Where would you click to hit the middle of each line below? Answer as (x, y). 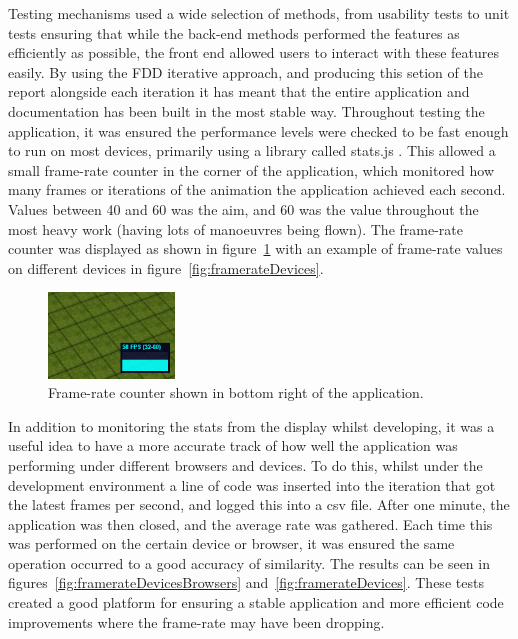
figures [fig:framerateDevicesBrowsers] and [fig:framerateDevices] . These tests (246, 582)
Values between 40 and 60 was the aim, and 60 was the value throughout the (243, 208)
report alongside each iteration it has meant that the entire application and (239, 91)
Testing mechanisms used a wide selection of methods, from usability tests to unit (259, 13)
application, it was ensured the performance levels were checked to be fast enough (258, 130)
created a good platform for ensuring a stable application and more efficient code (256, 602)
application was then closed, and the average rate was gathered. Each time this (250, 523)
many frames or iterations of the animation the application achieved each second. (257, 189)
